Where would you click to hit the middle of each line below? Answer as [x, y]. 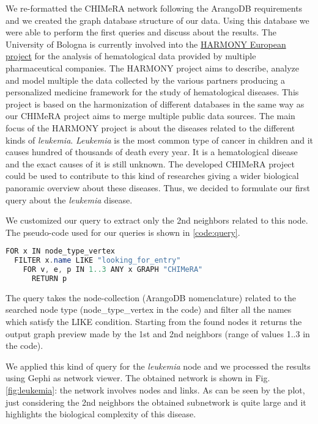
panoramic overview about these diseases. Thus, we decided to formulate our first [158, 187]
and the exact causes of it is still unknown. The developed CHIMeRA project [150, 163]
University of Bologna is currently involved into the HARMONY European [146, 44]
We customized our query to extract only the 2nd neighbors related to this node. [157, 220]
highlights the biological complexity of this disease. [101, 414]
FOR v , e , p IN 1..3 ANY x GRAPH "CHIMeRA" [113, 270]
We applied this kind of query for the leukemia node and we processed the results [158, 366]
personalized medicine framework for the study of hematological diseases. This [152, 92]
